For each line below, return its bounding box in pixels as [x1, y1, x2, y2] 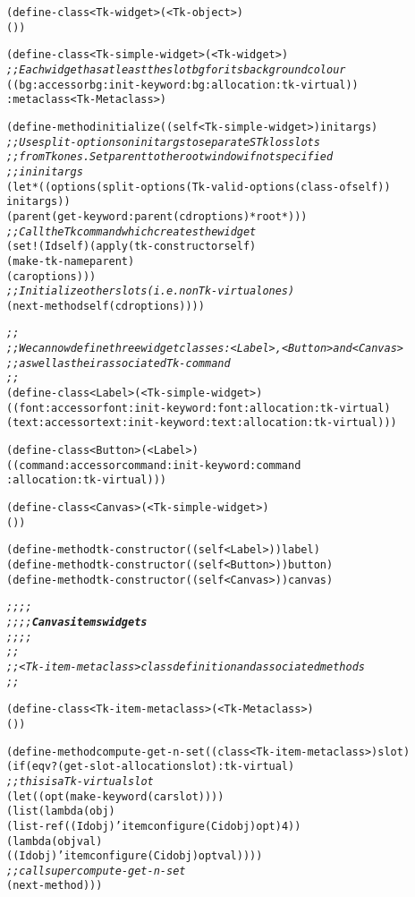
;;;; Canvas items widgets [6, 615, 148, 628]
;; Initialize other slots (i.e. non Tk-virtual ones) [6, 285, 295, 298]
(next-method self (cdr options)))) [6, 299, 205, 312]
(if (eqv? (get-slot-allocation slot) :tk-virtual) [6, 760, 295, 773]
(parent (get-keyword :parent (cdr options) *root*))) [6, 209, 308, 223]
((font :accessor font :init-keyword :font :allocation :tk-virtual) [6, 401, 391, 414]
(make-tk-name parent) [6, 254, 135, 268]
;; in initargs [6, 165, 83, 178]
